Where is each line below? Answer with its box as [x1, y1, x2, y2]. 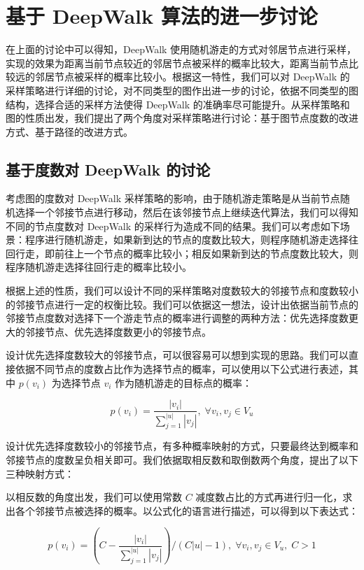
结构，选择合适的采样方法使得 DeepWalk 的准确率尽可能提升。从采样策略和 [6, 97, 350, 111]
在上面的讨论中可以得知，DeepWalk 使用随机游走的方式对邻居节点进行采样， [6, 42, 357, 57]
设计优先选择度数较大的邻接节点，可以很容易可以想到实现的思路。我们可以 [6, 348, 349, 362]
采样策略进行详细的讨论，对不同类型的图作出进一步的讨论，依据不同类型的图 [6, 83, 358, 97]
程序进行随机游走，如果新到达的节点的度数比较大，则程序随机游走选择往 [24, 232, 358, 247]
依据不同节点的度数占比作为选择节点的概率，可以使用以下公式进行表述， [15, 362, 349, 376]
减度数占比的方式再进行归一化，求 [195, 490, 353, 504]
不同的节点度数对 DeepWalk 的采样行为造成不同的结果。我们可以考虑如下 [6, 218, 340, 233]
